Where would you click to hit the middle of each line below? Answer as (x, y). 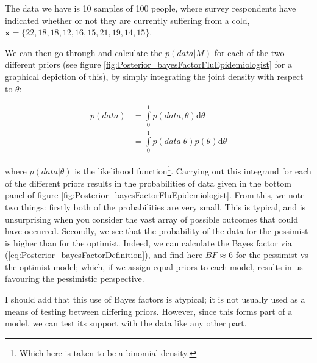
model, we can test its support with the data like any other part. (126, 323)
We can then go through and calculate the (84, 52)
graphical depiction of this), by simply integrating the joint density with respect (154, 76)
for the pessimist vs (272, 255)
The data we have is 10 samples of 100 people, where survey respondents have (151, 8)
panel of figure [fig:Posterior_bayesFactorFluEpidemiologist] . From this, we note (155, 195)
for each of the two (249, 52)
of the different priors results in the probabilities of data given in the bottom (148, 183)
